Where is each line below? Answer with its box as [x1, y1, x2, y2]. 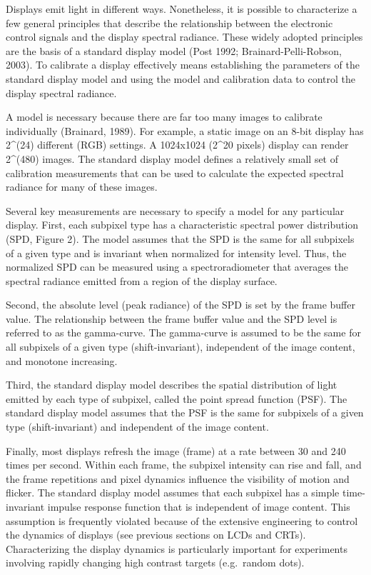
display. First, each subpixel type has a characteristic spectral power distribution [6, 217, 359, 232]
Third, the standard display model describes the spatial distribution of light [6, 377, 337, 392]
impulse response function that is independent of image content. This [47, 499, 350, 514]
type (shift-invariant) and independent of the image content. [6, 419, 269, 434]
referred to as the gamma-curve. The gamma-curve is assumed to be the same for [6, 325, 361, 340]
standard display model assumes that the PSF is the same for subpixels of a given [6, 405, 364, 420]
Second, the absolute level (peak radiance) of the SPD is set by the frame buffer [6, 297, 355, 312]
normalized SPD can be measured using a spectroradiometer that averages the [6, 259, 349, 274]
